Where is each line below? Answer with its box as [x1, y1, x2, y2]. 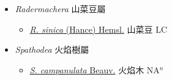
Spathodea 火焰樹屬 [15, 43, 89, 56]
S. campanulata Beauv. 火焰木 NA [29, 63, 160, 76]
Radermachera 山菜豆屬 [15, 2, 106, 15]
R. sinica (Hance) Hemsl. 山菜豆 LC [29, 22, 167, 35]
